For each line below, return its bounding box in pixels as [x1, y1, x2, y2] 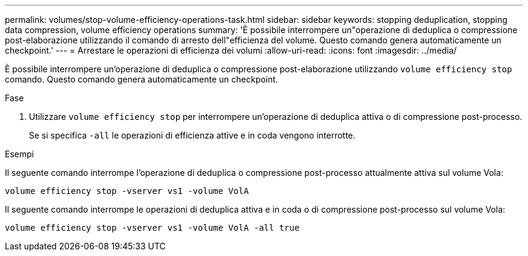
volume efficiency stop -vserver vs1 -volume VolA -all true [5, 223, 300, 233]
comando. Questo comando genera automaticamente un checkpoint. [5, 74, 278, 84]
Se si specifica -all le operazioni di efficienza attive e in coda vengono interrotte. [29, 130, 356, 140]
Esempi [5, 149, 34, 159]
